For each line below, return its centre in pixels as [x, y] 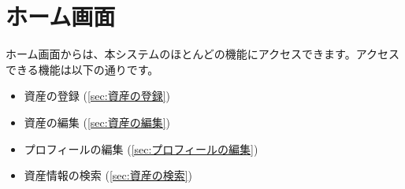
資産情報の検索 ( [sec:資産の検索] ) [108, 175]
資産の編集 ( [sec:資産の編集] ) [97, 122]
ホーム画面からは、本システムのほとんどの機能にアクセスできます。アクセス [202, 54]
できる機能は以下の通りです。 [82, 69]
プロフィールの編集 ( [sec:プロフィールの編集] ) [141, 148]
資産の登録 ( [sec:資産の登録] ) [97, 96]
